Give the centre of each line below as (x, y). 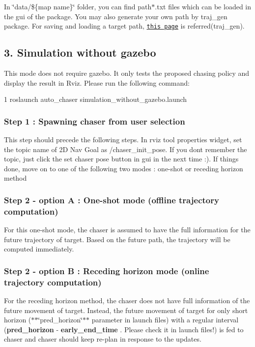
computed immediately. (39, 249)
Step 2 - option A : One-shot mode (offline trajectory (112, 200)
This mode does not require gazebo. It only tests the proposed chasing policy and (127, 73)
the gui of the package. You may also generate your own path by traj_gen (116, 16)
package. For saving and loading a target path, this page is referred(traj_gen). (124, 26)
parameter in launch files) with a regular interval (165, 320)
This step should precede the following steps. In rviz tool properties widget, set (123, 140)
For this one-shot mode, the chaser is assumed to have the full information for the (127, 230)
